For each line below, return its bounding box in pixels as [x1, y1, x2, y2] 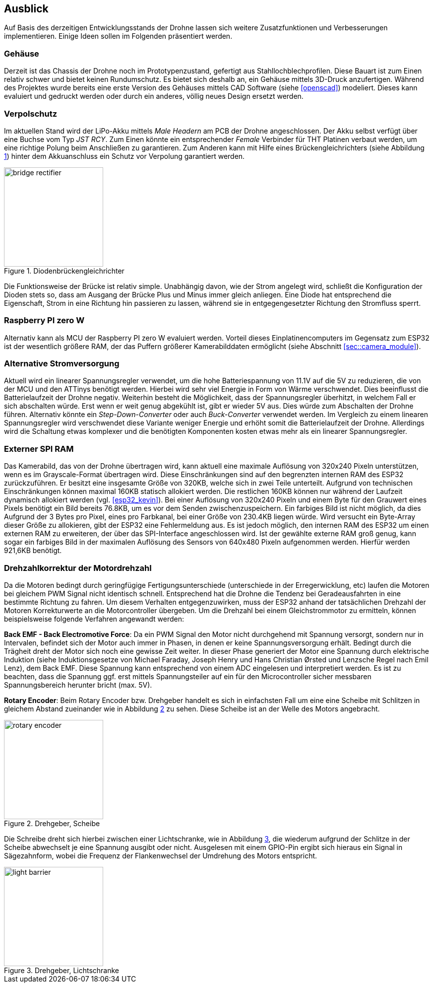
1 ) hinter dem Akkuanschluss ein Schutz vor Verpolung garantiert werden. [4, 151, 245, 160]
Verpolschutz [4, 108, 58, 119]
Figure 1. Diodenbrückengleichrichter [4, 266, 124, 275]
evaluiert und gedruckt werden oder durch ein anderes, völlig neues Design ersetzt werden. [4, 92, 304, 101]
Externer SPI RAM [4, 443, 74, 454]
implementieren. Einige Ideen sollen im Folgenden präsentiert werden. [4, 32, 233, 41]
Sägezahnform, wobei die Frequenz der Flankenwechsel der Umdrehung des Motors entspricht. [4, 851, 317, 860]
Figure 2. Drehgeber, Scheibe [4, 819, 100, 828]
